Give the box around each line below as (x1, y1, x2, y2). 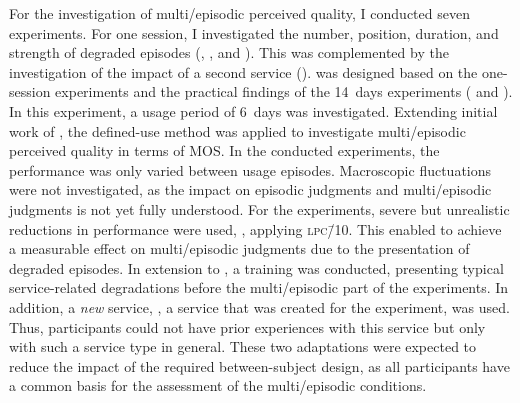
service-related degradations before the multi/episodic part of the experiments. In (9, 277, 509, 298)
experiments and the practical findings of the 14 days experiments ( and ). (55, 81, 513, 102)
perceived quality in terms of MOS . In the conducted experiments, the (9, 140, 440, 161)
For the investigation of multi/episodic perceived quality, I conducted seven (9, 3, 470, 23)
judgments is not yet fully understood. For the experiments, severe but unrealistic (9, 198, 510, 219)
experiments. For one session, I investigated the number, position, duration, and (9, 22, 499, 43)
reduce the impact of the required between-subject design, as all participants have (9, 355, 510, 376)
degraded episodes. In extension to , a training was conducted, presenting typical (9, 257, 504, 278)
